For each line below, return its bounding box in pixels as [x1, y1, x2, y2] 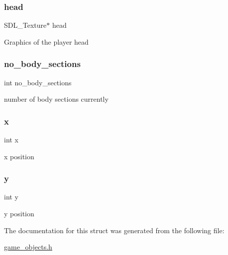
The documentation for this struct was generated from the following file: [4, 225, 225, 235]
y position [4, 208, 34, 219]
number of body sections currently [4, 94, 109, 104]
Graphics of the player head [4, 36, 89, 47]
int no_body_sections [4, 77, 72, 87]
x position [4, 151, 34, 161]
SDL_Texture [4, 20, 47, 30]
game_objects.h [4, 242, 52, 252]
